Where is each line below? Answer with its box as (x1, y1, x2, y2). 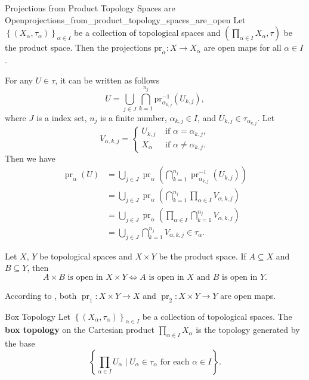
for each (160, 357, 190, 366)
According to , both (5, 289, 77, 301)
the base (5, 337, 35, 350)
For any (5, 73, 33, 86)
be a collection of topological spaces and (73, 26, 221, 39)
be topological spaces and (39, 249, 132, 262)
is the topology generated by (196, 323, 300, 336)
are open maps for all (203, 41, 282, 54)
